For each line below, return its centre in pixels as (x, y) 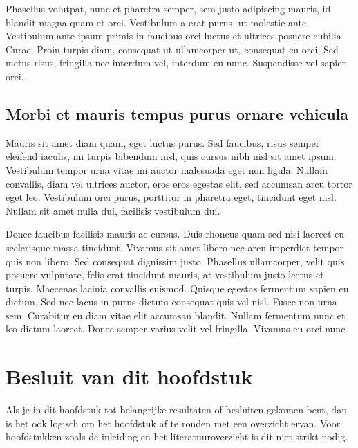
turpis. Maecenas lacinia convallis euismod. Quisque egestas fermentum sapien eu (177, 288)
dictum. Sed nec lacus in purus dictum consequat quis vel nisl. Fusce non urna (171, 302)
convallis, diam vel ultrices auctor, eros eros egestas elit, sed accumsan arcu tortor (179, 183)
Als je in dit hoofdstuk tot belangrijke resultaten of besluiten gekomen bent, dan (176, 410)
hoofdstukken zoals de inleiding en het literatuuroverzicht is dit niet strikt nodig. (177, 437)
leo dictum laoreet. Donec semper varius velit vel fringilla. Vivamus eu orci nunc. (177, 329)
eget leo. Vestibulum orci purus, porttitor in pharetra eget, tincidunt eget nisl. (171, 197)
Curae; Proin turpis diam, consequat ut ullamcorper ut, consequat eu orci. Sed (172, 49)
